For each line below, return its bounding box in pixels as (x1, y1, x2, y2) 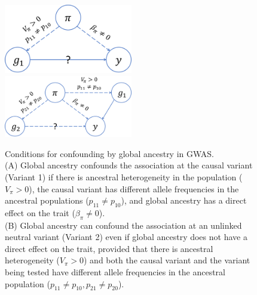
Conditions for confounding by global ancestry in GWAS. (5, 147, 215, 159)
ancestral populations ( (5, 194, 89, 207)
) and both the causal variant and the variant (84, 254, 250, 266)
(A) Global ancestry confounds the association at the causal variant (5, 159, 253, 171)
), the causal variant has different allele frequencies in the (29, 182, 239, 195)
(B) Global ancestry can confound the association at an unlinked (5, 219, 242, 231)
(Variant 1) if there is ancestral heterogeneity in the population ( (5, 170, 243, 183)
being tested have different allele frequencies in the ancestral (5, 266, 225, 278)
